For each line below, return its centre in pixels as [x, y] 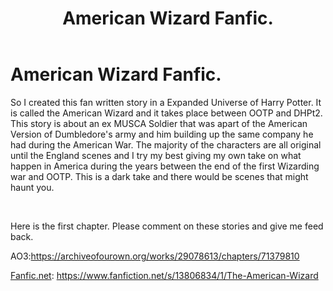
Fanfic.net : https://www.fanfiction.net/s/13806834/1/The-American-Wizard [164, 275]
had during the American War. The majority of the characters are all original [166, 144]
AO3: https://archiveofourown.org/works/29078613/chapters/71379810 [155, 256]
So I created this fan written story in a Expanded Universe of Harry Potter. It [166, 102]
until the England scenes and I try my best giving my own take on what [156, 155]
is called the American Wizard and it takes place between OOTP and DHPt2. [166, 113]
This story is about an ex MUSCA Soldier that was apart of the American [159, 123]
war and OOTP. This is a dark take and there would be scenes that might [159, 176]
